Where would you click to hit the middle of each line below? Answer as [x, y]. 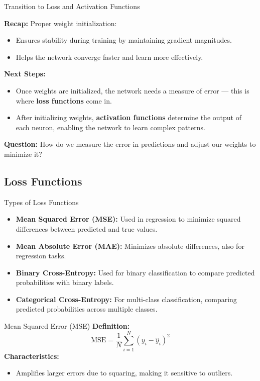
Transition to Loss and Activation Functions [72, 6]
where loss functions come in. [64, 100]
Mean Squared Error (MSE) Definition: [67, 326]
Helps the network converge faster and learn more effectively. [109, 57]
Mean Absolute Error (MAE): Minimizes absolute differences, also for [130, 246]
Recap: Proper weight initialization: [60, 23]
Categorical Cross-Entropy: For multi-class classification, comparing [126, 299]
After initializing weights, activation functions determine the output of [128, 117]
